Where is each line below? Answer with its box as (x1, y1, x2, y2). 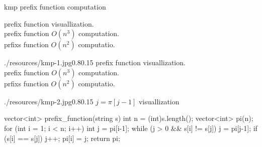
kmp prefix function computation (4, 2, 106, 12)
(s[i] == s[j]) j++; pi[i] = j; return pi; (4, 132, 120, 143)
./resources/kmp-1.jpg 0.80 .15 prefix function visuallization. (4, 57, 186, 68)
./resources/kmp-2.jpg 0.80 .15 (4, 96, 94, 106)
